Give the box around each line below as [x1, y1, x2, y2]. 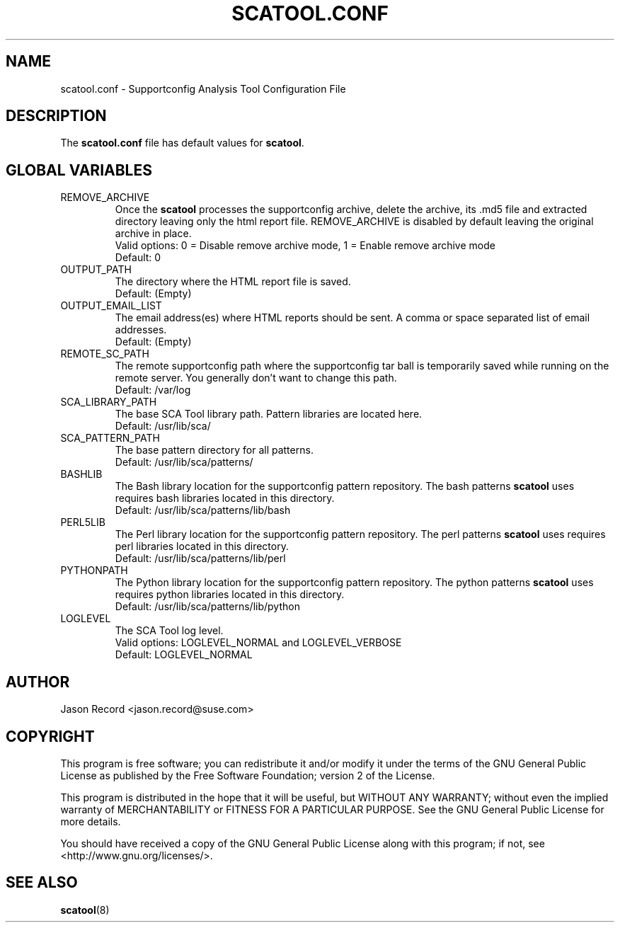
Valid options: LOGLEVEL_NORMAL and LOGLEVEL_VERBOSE [115, 636, 402, 649]
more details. [60, 815, 121, 827]
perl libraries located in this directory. [115, 540, 289, 553]
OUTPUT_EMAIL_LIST [60, 299, 162, 312]
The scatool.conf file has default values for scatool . [60, 137, 304, 149]
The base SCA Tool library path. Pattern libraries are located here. [115, 408, 423, 420]
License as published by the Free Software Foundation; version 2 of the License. [60, 769, 435, 781]
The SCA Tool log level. [115, 624, 224, 637]
